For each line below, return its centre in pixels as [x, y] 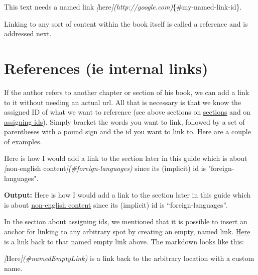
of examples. [23, 141]
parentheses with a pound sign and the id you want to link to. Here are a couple [127, 131]
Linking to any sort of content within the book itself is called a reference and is [126, 23]
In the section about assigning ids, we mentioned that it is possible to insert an [126, 221]
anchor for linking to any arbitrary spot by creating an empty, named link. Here [127, 232]
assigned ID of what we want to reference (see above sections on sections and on [127, 112]
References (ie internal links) [106, 68]
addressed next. [28, 33]
